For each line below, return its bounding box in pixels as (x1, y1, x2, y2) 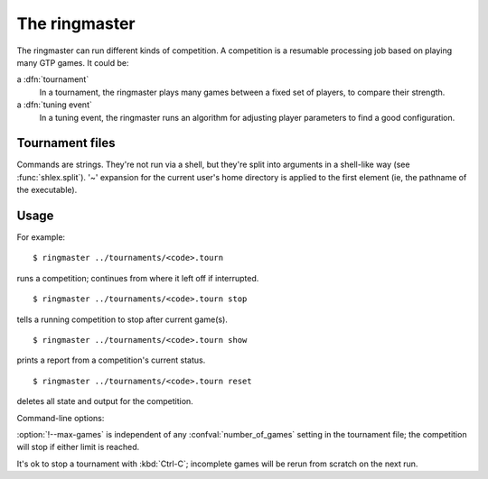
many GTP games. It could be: (16, 57, 129, 68)
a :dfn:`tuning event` (16, 99, 92, 110)
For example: (16, 232, 66, 243)
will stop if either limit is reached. (16, 442, 140, 453)
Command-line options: (16, 412, 105, 423)
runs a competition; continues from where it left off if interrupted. (16, 272, 259, 283)
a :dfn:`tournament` (16, 74, 89, 85)
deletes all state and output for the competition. (16, 396, 193, 407)
